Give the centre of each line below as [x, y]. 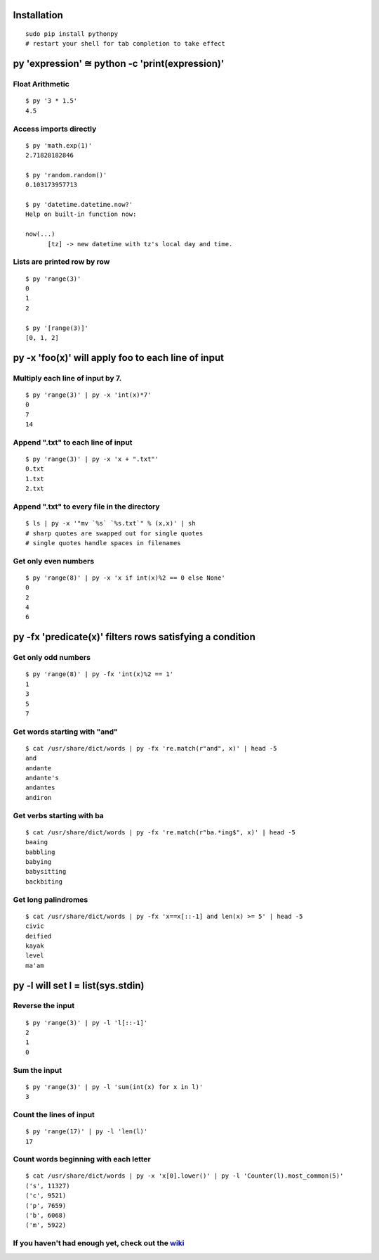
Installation [38, 15]
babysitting [46, 872]
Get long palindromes [51, 899]
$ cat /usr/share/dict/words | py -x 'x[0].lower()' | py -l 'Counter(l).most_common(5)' [185, 1176]
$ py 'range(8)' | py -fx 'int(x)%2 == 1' [100, 674]
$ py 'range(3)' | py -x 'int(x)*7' [88, 395]
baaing [37, 842]
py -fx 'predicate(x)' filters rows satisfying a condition [134, 637]
